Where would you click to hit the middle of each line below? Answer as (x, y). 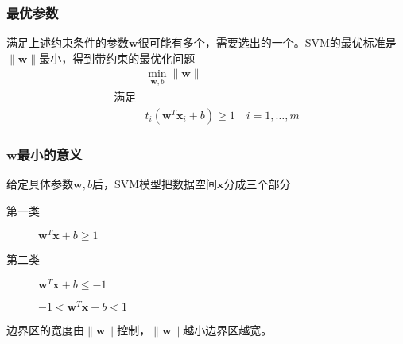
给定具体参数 (40, 183)
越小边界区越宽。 (228, 329)
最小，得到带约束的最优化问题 (117, 58)
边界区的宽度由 (45, 329)
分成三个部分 (257, 183)
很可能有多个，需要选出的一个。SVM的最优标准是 (267, 43)
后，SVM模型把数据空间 (155, 183)
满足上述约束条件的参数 (68, 43)
